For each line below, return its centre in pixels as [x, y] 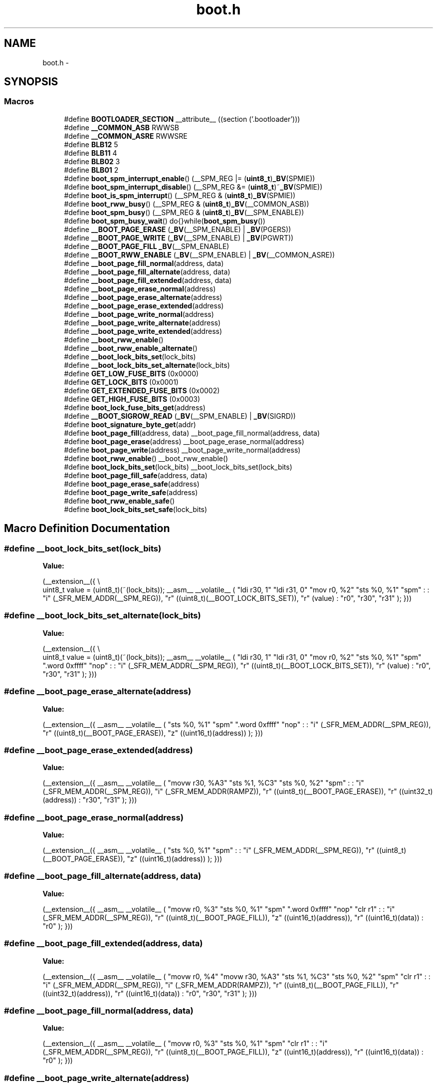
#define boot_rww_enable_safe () [119, 501]
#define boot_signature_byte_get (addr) [130, 424]
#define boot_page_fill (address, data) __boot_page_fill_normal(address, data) [192, 433]
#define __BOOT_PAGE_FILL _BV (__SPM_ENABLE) [147, 246]
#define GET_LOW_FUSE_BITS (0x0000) [131, 373]
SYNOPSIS [31, 82]
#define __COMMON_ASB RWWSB [122, 127]
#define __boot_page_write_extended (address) [143, 331]
